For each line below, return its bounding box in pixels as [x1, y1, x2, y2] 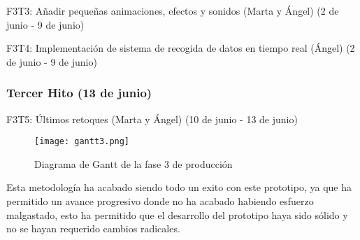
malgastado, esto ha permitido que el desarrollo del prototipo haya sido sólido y [6, 207, 348, 222]
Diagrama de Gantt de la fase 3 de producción [34, 156, 233, 171]
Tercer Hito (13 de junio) [6, 84, 152, 101]
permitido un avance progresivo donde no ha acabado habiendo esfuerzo [6, 194, 314, 209]
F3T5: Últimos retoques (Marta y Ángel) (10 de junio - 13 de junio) [6, 111, 298, 126]
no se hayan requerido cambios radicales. [6, 221, 180, 236]
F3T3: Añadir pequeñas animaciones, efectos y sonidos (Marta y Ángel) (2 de [6, 3, 339, 17]
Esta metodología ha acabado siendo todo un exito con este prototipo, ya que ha [6, 180, 352, 195]
